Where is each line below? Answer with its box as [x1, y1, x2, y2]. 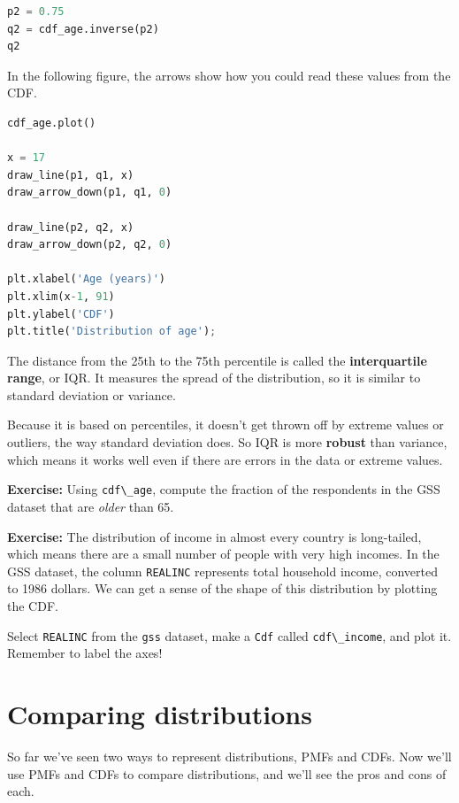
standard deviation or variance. [7, 385, 176, 404]
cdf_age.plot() [7, 116, 96, 129]
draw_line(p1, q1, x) [7, 168, 134, 181]
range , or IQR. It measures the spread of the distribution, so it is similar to [7, 368, 421, 387]
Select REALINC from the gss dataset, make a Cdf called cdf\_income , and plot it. [7, 626, 452, 645]
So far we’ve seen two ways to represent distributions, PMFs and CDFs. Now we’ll [7, 746, 452, 765]
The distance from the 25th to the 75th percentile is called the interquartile [7, 351, 427, 369]
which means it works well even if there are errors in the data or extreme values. [7, 450, 443, 468]
